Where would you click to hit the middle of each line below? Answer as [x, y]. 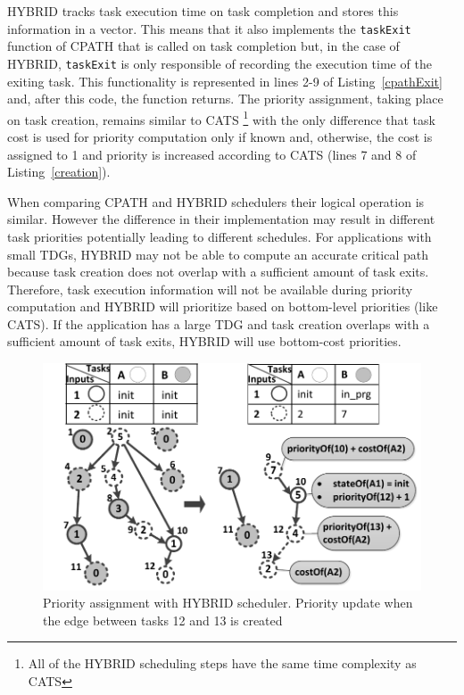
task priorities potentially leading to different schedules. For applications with [220, 236]
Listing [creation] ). [59, 172]
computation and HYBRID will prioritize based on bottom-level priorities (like [223, 306]
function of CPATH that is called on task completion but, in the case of [203, 46]
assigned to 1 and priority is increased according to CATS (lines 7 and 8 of [212, 154]
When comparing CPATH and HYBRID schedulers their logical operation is [216, 201]
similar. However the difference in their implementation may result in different [221, 219]
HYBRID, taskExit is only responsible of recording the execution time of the [220, 63]
